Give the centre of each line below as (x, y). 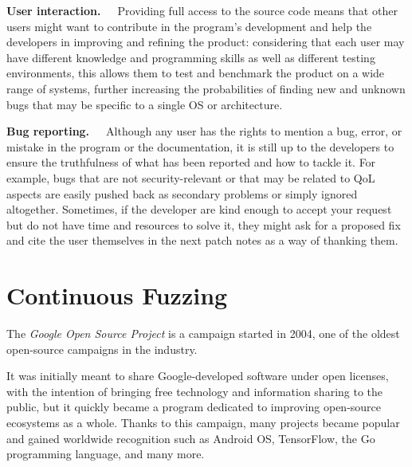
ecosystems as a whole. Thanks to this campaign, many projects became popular (203, 422)
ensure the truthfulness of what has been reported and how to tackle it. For (191, 162)
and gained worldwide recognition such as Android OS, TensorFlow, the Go (191, 438)
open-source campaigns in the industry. (102, 349)
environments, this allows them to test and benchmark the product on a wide (196, 73)
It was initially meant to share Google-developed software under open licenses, (198, 376)
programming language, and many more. (106, 454)
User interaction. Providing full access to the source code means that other (202, 10)
